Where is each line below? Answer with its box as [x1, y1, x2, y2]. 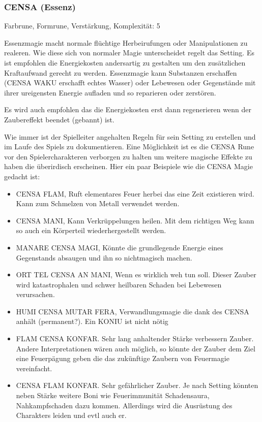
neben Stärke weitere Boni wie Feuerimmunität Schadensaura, [16, 390, 210, 401]
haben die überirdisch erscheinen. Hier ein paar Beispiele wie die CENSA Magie [4, 161, 253, 172]
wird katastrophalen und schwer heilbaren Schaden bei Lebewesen [16, 279, 222, 289]
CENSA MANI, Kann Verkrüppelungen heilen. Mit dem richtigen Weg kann [16, 215, 254, 225]
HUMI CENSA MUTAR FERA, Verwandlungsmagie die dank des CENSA [16, 306, 249, 316]
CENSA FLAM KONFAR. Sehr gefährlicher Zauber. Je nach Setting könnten [16, 380, 258, 391]
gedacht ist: [4, 171, 40, 181]
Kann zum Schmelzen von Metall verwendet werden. [16, 198, 180, 209]
